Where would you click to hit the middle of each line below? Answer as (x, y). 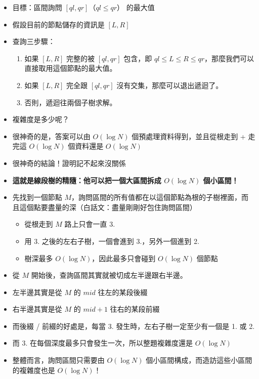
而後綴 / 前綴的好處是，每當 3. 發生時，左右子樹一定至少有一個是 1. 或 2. (134, 326)
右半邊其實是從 (37, 309)
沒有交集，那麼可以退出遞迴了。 (170, 85)
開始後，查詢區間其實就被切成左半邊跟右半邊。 (109, 275)
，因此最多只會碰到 (124, 258)
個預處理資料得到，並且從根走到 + (189, 136)
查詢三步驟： (34, 41)
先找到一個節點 (37, 197)
